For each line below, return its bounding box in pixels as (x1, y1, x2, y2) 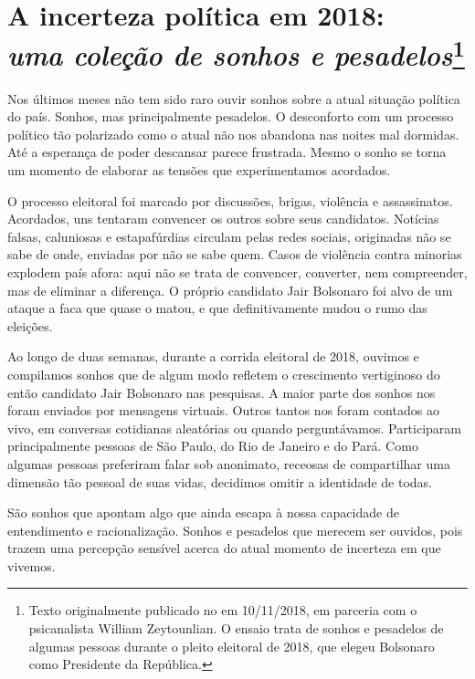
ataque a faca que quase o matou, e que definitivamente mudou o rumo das (7, 298, 427, 318)
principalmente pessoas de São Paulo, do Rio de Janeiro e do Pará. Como (7, 436, 418, 455)
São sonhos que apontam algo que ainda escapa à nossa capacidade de (7, 503, 399, 522)
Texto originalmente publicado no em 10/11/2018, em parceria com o (28, 601, 417, 620)
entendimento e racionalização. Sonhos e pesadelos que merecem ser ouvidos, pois (7, 520, 463, 539)
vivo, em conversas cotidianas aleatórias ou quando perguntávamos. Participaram (7, 418, 461, 437)
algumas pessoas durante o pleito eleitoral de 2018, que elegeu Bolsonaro (28, 636, 435, 655)
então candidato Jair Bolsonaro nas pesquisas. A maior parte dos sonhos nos (7, 382, 436, 402)
